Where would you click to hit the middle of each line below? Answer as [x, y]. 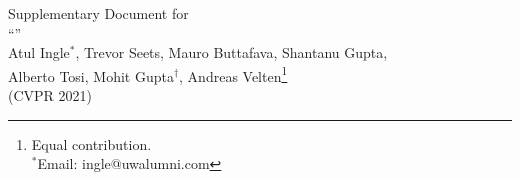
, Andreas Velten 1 [233, 74]
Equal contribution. [91, 143]
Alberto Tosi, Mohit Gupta [91, 75]
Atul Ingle [39, 52]
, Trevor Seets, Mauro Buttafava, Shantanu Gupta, [231, 52]
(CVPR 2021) [50, 95]
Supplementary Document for [98, 13]
